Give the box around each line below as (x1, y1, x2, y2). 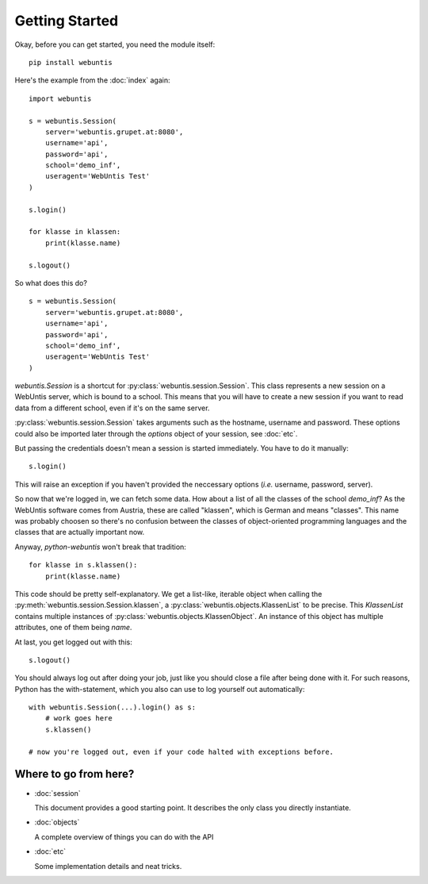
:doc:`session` (34, 788, 81, 798)
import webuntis (29, 94, 92, 103)
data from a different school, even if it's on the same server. (14, 403, 210, 413)
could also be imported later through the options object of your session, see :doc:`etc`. (14, 429, 298, 438)
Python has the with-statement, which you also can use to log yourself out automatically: (14, 684, 305, 694)
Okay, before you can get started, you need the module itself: (14, 40, 216, 49)
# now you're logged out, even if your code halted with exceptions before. (29, 747, 334, 756)
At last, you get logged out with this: (14, 637, 132, 647)
